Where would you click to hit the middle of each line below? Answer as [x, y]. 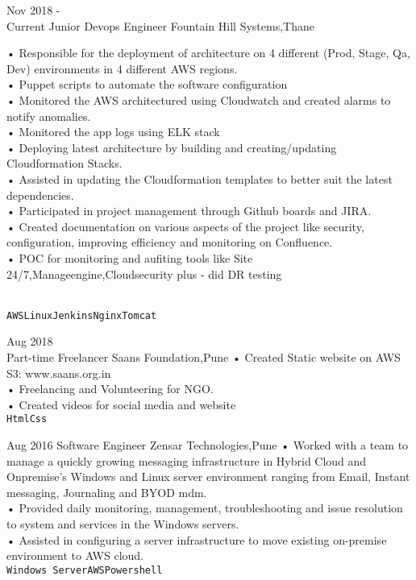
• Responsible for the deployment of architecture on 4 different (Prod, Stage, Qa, [208, 53]
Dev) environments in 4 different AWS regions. [122, 68]
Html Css [27, 419]
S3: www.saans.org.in [59, 373]
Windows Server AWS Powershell [85, 570]
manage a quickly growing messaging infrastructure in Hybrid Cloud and [187, 460]
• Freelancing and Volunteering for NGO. [110, 389]
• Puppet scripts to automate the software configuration [147, 84]
